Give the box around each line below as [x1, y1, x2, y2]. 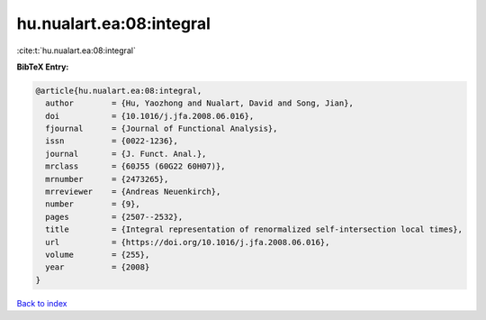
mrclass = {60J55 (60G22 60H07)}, [45, 161, 226, 171]
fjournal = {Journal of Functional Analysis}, [45, 123, 278, 134]
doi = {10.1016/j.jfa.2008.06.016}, [45, 111, 255, 121]
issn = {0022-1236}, [45, 136, 179, 146]
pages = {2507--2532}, [45, 212, 184, 222]
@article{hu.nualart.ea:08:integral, [35, 86, 202, 96]
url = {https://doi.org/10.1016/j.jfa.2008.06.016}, [45, 237, 330, 247]
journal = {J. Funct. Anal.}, [45, 149, 207, 159]
